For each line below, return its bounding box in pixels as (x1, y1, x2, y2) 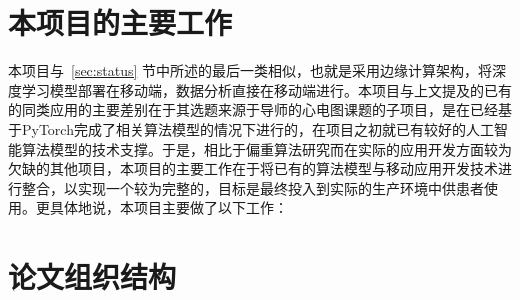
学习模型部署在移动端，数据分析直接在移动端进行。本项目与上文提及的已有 (21, 79, 512, 100)
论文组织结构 (8, 256, 177, 297)
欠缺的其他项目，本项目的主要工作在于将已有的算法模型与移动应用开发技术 (8, 158, 498, 179)
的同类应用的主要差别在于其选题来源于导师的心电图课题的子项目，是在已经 (8, 99, 498, 120)
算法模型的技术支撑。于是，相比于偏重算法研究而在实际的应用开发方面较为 (21, 138, 512, 159)
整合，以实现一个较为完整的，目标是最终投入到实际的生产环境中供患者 (21, 177, 484, 198)
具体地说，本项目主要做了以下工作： (49, 197, 288, 218)
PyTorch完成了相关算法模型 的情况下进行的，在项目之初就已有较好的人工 (21, 118, 494, 139)
